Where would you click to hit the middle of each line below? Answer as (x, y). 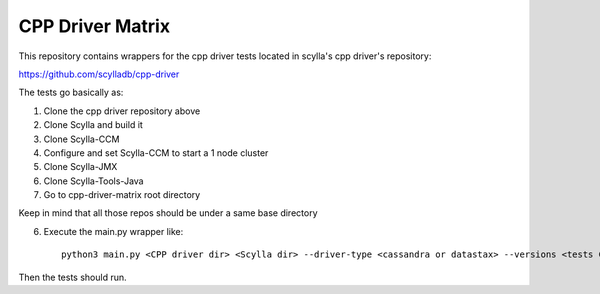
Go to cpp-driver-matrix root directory (122, 195)
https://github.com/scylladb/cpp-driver (99, 74)
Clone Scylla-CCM (81, 139)
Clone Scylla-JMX (80, 167)
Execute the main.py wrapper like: (113, 231)
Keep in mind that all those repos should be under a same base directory (168, 213)
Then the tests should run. (72, 277)
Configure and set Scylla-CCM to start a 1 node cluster (156, 152)
